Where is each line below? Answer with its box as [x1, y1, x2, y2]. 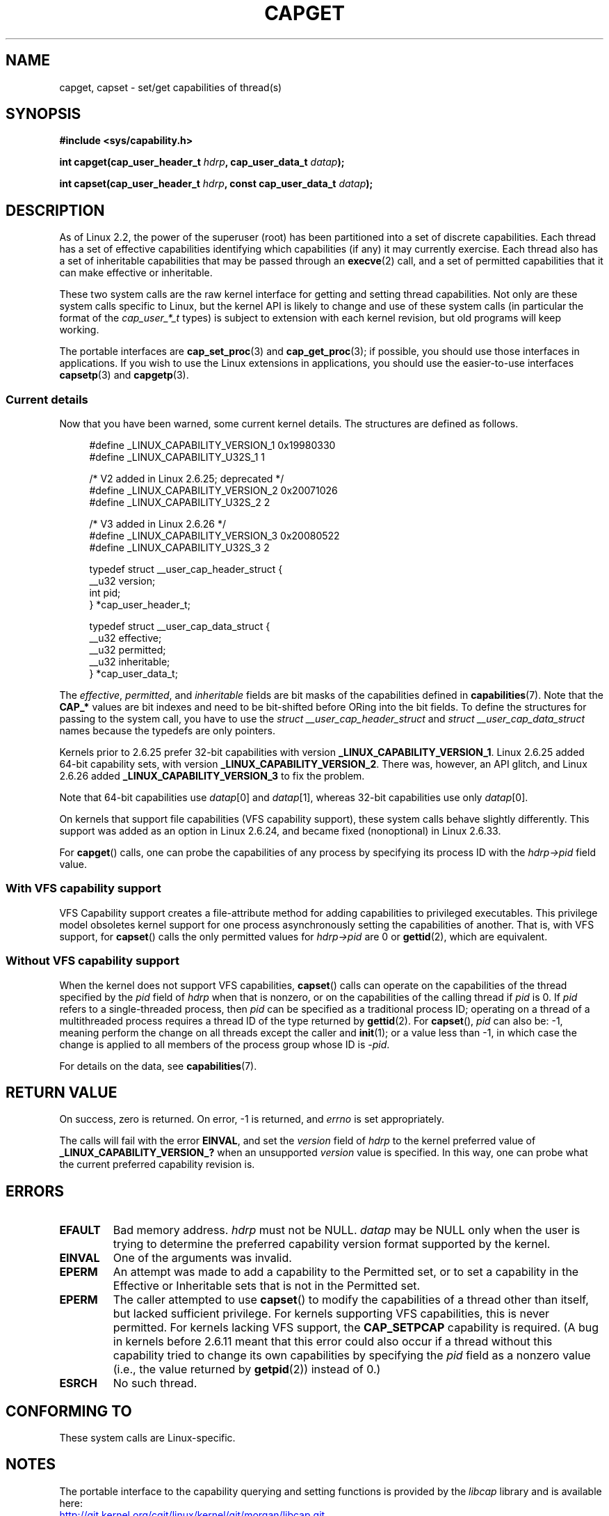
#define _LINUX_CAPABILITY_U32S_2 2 [89, 496, 270, 509]
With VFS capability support [6, 881, 161, 896]
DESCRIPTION [6, 201, 105, 219]
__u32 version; [89, 575, 156, 587]
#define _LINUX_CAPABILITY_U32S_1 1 [89, 451, 266, 464]
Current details [6, 392, 88, 406]
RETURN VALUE [6, 1083, 117, 1101]
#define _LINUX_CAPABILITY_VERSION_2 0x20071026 [89, 484, 338, 497]
